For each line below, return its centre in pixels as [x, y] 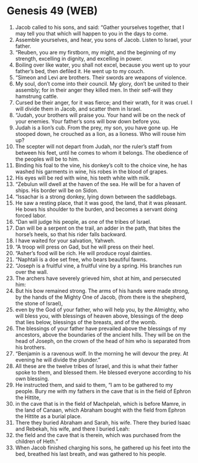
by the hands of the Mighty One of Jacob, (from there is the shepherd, [100, 297]
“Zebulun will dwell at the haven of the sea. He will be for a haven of [98, 184]
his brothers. [31, 347]
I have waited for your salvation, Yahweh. [65, 240]
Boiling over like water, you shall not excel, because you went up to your [103, 65]
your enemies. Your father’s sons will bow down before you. [88, 121]
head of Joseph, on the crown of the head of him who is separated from [103, 341]
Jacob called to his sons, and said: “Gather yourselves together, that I [100, 27]
